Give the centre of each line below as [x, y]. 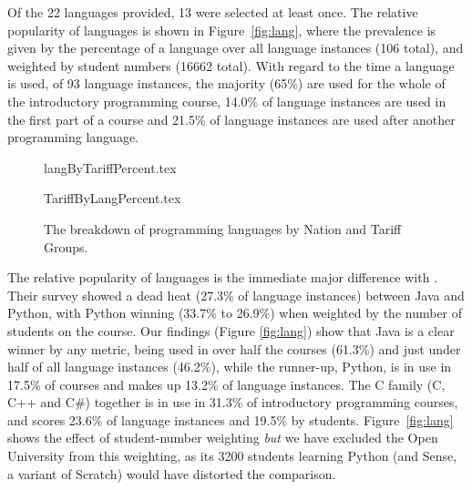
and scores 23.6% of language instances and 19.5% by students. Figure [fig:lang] [231, 419]
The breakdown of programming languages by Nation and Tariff [223, 228]
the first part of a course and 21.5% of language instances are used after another [231, 119]
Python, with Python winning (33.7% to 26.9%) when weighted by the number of [235, 313]
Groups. [66, 246]
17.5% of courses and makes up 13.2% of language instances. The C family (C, [226, 384]
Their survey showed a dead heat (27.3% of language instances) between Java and [236, 295]
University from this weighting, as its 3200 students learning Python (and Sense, [232, 456]
